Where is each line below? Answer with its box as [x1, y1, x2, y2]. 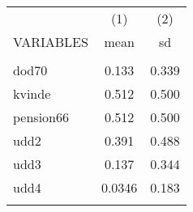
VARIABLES [13, 32, 88, 51]
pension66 [13, 108, 69, 126]
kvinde [13, 84, 51, 103]
